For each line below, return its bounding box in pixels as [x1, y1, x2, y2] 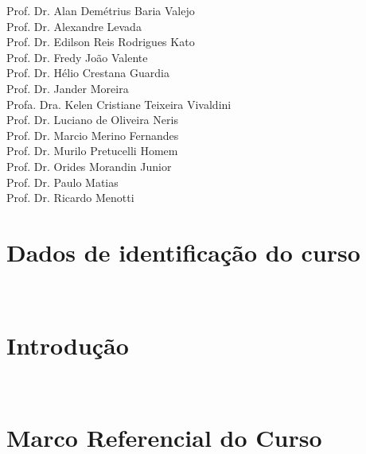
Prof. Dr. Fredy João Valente [6, 49, 148, 65]
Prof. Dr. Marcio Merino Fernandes [6, 126, 179, 143]
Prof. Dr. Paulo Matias [6, 173, 119, 190]
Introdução [6, 328, 129, 361]
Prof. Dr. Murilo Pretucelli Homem [6, 142, 178, 159]
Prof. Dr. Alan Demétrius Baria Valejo [6, 2, 195, 18]
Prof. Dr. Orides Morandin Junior [6, 157, 172, 174]
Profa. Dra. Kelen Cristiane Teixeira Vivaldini [6, 95, 232, 112]
